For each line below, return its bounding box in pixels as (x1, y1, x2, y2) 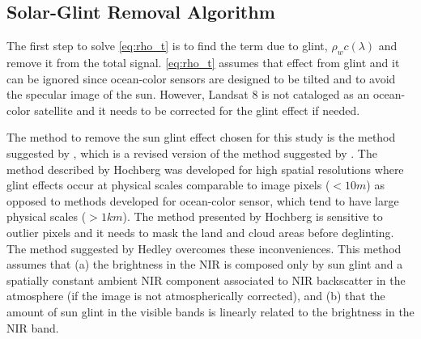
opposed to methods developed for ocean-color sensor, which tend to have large (6, 192, 399, 209)
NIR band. (6, 319, 59, 336)
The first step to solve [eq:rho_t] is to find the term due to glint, (6, 37, 328, 54)
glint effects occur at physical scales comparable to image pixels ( (6, 176, 330, 193)
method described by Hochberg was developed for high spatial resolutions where (6, 160, 404, 177)
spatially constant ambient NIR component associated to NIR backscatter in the (6, 271, 406, 288)
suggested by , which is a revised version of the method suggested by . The (6, 144, 377, 161)
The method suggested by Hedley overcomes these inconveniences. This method (6, 239, 402, 256)
